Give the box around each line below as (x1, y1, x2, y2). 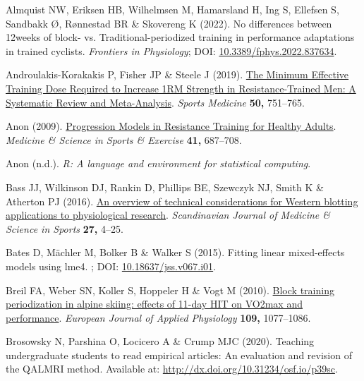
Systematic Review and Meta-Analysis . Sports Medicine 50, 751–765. (6, 95, 305, 109)
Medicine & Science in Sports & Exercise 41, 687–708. (6, 132, 242, 147)
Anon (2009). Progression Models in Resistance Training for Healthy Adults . (6, 119, 336, 133)
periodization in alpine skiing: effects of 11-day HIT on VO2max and (6, 296, 303, 311)
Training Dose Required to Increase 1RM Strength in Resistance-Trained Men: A (6, 80, 356, 95)
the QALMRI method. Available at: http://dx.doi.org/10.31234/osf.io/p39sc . (6, 361, 338, 376)
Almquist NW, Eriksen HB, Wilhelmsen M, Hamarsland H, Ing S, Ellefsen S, (6, 2, 339, 16)
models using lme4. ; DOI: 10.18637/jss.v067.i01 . (6, 258, 217, 273)
